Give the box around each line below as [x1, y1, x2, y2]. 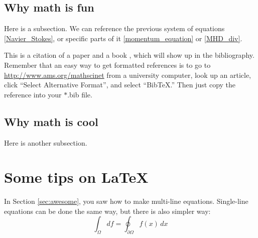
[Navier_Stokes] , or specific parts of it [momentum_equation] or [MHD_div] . [4, 33, 242, 43]
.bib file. [67, 89, 92, 99]
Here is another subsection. [4, 137, 87, 148]
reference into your [4, 89, 62, 99]
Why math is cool [4, 113, 98, 129]
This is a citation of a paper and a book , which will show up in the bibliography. [4, 50, 254, 60]
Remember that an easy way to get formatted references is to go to [4, 59, 211, 70]
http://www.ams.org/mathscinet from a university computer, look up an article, [4, 69, 251, 80]
